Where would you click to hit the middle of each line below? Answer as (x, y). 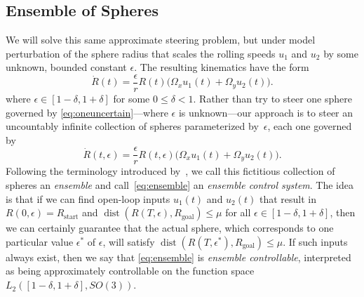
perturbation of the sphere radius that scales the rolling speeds (141, 53)
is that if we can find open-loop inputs (88, 198)
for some (132, 99)
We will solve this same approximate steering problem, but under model (161, 40)
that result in (288, 198)
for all (238, 212)
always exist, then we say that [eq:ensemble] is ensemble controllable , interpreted (178, 257)
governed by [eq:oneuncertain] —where (87, 112)
